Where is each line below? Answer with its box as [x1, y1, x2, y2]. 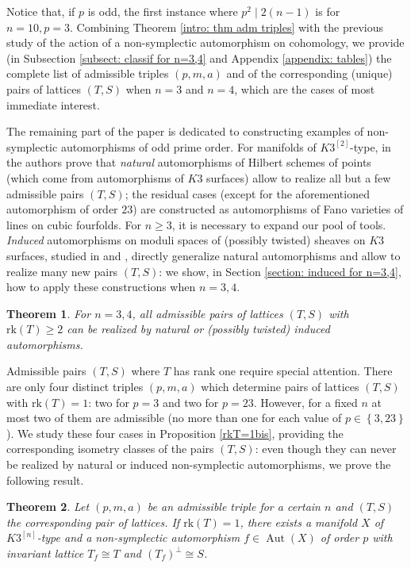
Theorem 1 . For [6, 305, 91, 321]
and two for [162, 393, 219, 410]
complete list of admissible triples [6, 65, 169, 82]
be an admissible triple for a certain [147, 498, 321, 515]
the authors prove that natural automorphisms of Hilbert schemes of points [6, 154, 371, 171]
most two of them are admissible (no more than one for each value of [6, 409, 342, 426]
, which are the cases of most [234, 80, 375, 97]
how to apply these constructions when [6, 278, 196, 295]
